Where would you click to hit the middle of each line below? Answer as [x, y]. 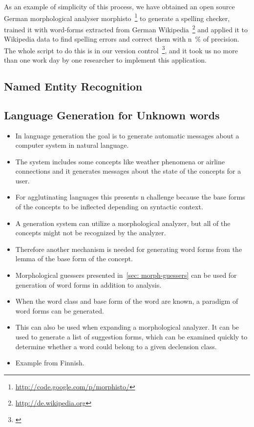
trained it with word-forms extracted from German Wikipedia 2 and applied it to [126, 28]
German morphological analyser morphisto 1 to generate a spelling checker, [117, 17]
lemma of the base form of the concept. [74, 258]
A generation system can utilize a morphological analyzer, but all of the [123, 223]
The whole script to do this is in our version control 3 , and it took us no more [121, 49]
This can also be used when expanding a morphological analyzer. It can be [127, 327]
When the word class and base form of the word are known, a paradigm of [127, 301]
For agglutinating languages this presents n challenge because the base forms [130, 197]
